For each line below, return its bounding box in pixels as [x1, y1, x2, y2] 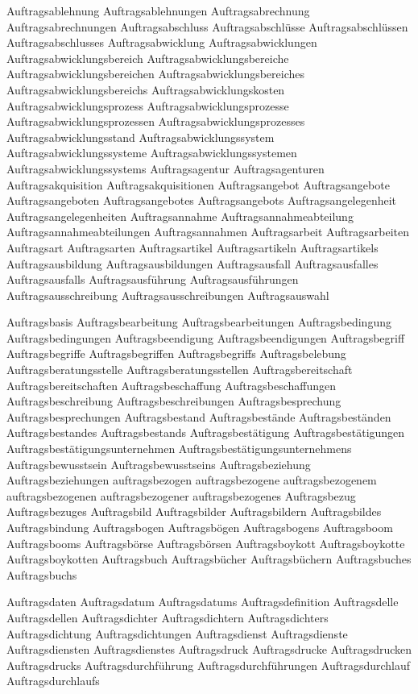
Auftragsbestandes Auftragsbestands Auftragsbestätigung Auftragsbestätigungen [6, 424, 405, 441]
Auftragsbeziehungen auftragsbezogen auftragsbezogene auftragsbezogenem [6, 472, 377, 488]
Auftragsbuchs [6, 566, 77, 583]
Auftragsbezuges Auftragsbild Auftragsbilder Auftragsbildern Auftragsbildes [6, 503, 382, 520]
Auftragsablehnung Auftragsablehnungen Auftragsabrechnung [6, 2, 310, 19]
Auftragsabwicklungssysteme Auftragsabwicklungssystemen [6, 144, 297, 161]
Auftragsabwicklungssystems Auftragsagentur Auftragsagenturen [6, 160, 325, 177]
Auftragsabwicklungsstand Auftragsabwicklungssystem [6, 128, 275, 145]
